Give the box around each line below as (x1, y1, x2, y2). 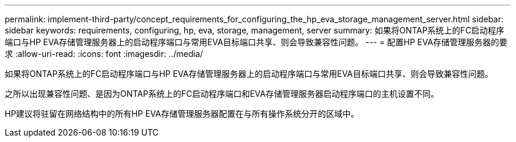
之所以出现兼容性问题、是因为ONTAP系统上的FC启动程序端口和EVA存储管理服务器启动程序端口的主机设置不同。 (5, 89, 439, 99)
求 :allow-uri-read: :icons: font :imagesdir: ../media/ (5, 49, 203, 59)
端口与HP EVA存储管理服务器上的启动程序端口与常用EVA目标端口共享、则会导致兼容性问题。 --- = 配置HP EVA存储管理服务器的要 (5, 37, 508, 47)
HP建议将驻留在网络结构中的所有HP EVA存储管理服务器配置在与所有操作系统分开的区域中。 (5, 109, 359, 119)
